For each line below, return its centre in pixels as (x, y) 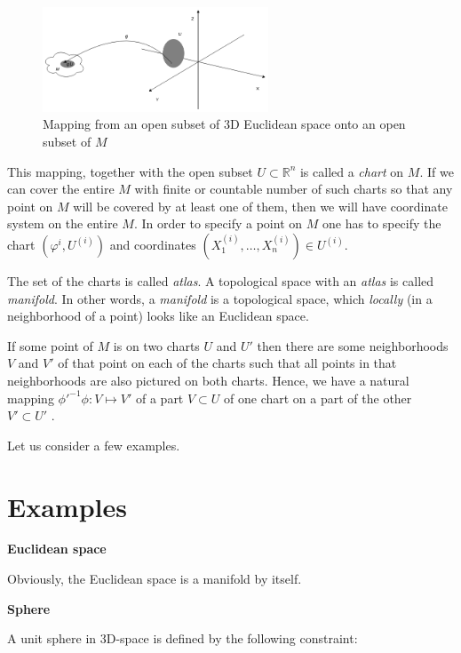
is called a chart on (352, 171)
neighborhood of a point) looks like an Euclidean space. (158, 316)
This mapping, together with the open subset (130, 171)
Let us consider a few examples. (94, 445)
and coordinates (153, 244)
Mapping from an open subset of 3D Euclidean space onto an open (224, 124)
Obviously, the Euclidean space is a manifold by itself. (155, 579)
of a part (159, 398)
